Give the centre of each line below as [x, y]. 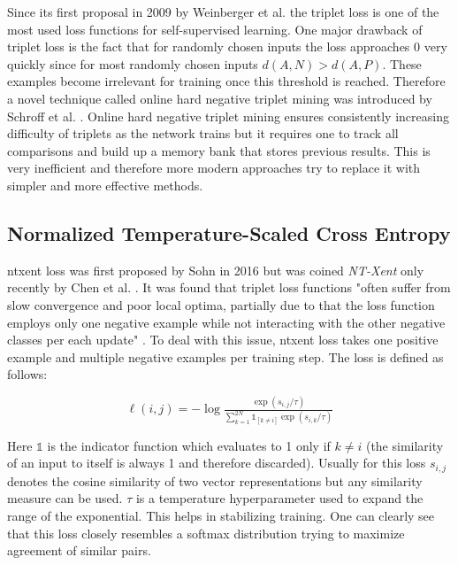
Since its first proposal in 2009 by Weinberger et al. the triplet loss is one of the [223, 12]
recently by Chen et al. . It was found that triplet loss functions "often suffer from [229, 287]
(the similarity [405, 445]
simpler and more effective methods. [105, 185]
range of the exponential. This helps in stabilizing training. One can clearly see [221, 515]
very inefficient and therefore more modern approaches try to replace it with [214, 168]
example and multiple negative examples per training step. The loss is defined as [225, 356]
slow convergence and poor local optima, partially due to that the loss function [221, 304]
